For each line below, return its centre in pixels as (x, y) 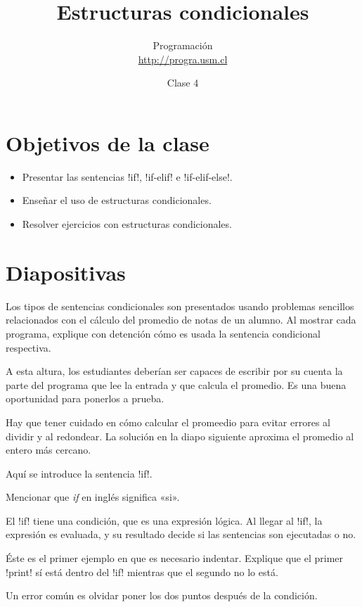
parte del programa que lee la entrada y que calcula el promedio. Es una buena (176, 384)
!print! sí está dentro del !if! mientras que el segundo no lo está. (142, 571)
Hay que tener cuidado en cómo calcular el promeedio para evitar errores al (168, 422)
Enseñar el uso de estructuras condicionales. (117, 200)
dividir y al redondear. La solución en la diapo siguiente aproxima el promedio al (180, 436)
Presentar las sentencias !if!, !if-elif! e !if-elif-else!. (127, 176)
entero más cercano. (49, 450)
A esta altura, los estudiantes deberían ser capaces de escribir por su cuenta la (174, 371)
